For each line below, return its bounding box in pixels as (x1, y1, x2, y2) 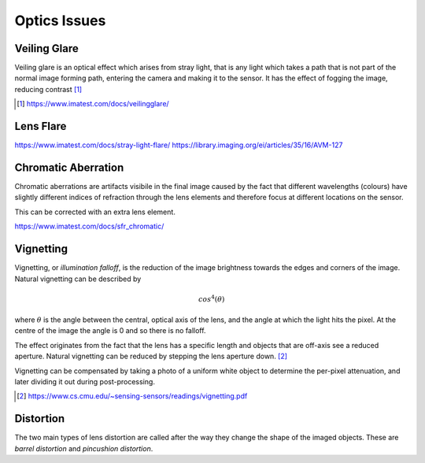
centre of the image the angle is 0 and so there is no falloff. (14, 326, 206, 335)
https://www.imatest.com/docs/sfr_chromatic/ (14, 221, 164, 231)
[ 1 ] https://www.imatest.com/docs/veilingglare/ (17, 99, 169, 109)
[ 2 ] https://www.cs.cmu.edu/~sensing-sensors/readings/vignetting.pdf (17, 391, 248, 401)
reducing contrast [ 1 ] (14, 84, 83, 94)
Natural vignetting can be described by (14, 274, 142, 283)
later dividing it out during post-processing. (14, 377, 155, 387)
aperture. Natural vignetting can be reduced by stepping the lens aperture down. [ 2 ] (14, 351, 287, 361)
